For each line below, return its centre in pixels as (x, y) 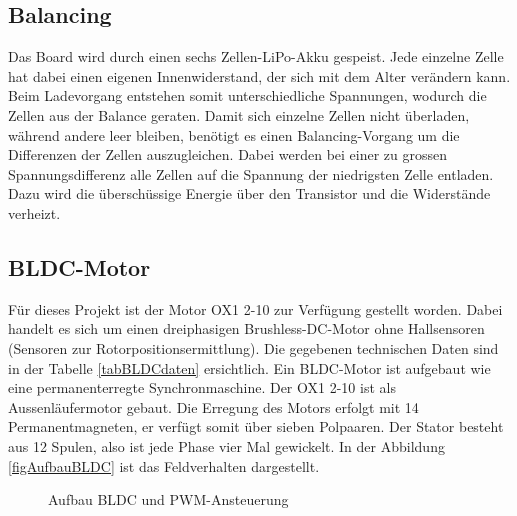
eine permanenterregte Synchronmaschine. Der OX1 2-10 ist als (202, 387)
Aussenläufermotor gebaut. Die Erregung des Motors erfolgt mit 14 (213, 406)
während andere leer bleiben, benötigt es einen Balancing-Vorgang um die (234, 134)
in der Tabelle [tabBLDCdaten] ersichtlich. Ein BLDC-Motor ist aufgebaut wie (249, 367)
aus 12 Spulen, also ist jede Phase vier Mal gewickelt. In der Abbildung (226, 445)
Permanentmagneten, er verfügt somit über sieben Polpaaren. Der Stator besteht (256, 426)
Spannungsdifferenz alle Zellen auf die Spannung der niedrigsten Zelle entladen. (251, 173)
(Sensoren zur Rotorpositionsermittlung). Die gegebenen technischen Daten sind (253, 347)
